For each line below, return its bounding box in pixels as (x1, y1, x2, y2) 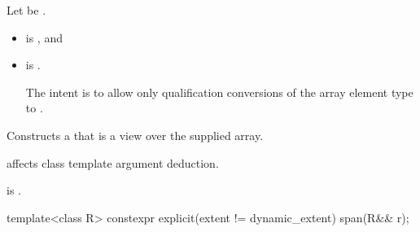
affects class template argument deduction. (7, 154, 219, 171)
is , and (25, 28, 63, 46)
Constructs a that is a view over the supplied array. (7, 126, 264, 143)
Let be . (7, 2, 46, 18)
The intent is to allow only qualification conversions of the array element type (25, 83, 413, 100)
